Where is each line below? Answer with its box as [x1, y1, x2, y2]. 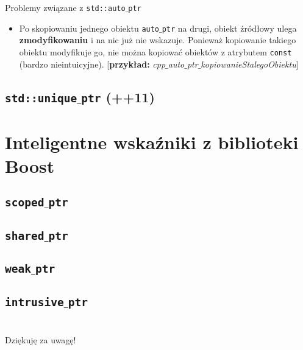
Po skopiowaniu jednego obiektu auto [19, 21, 160, 34]
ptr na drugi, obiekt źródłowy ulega [162, 21, 297, 34]
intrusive [5, 295, 64, 309]
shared [5, 229, 45, 242]
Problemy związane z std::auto [5, 1, 126, 13]
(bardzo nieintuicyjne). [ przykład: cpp [19, 57, 166, 70]
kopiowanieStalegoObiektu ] [201, 57, 299, 70]
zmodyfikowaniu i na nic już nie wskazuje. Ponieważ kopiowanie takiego [19, 33, 296, 46]
